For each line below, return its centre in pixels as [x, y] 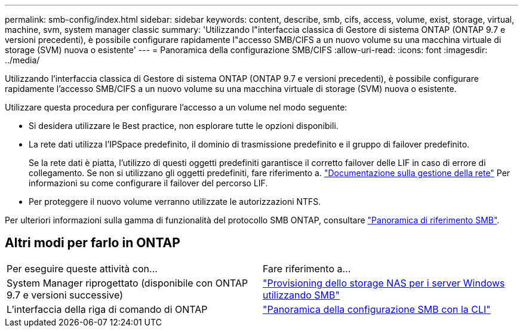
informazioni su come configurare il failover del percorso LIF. [148, 183]
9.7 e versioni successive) [65, 295]
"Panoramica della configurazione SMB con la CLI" [377, 309]
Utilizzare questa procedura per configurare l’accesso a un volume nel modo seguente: [176, 107]
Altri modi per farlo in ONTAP [93, 243]
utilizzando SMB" [301, 295]
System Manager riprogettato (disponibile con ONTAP [127, 283]
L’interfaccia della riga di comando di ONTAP [107, 309]
